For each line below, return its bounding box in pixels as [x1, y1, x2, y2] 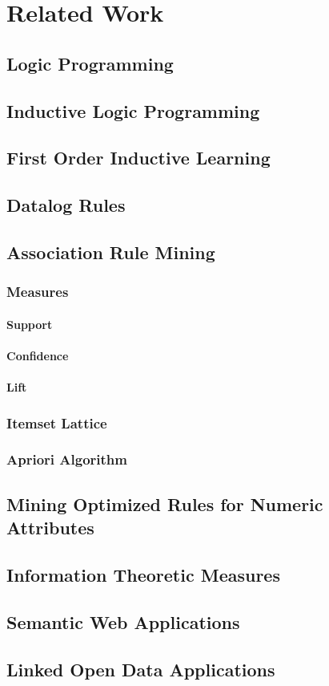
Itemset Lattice [6, 412, 107, 432]
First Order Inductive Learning [6, 145, 271, 170]
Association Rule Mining [6, 239, 215, 264]
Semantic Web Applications [6, 609, 240, 634]
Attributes [6, 515, 94, 540]
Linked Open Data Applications [6, 656, 275, 681]
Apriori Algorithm [6, 449, 127, 469]
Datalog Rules [6, 193, 126, 217]
